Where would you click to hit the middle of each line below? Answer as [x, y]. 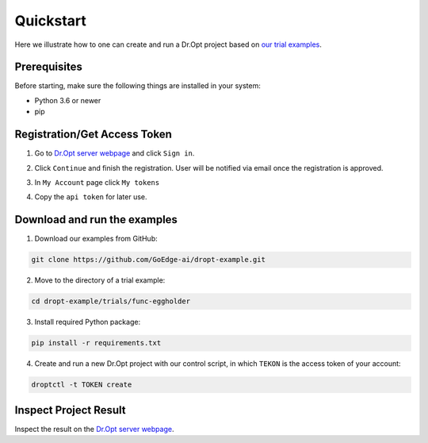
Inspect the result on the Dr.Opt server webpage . [94, 429]
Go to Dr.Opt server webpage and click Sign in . [115, 153]
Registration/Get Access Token [93, 135]
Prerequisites [48, 67]
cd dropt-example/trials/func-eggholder [111, 301]
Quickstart [51, 21]
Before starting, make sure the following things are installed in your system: [138, 86]
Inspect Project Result [70, 410]
